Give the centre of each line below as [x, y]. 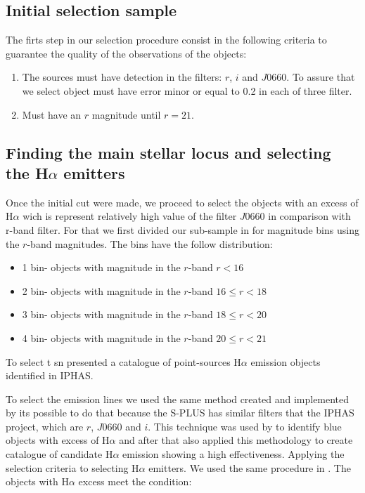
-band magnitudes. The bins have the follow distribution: [150, 243]
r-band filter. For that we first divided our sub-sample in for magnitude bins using [182, 229]
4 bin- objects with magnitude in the [101, 337]
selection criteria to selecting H [72, 467]
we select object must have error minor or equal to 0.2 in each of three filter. [187, 90]
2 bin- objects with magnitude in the [101, 290]
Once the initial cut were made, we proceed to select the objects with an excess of [182, 202]
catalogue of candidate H [59, 454]
